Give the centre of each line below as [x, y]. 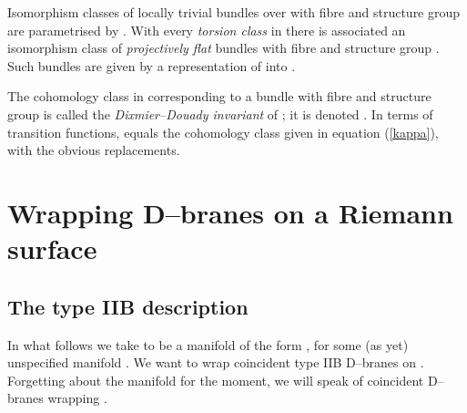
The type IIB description [128, 306]
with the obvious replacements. [94, 150]
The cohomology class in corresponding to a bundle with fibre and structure [219, 96]
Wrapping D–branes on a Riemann [230, 212]
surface [52, 248]
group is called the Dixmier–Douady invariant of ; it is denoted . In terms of [220, 114]
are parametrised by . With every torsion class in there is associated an [207, 30]
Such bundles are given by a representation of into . [152, 65]
